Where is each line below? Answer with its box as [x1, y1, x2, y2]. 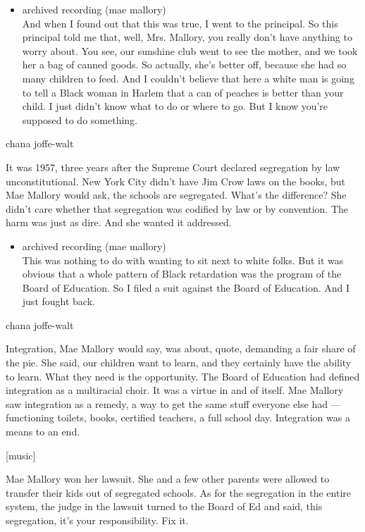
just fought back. [22, 294, 95, 309]
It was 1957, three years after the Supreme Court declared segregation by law [6, 159, 340, 174]
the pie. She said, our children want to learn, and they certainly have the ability [6, 355, 352, 370]
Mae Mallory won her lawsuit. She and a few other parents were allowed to [6, 471, 330, 486]
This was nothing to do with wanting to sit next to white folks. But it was [22, 252, 344, 267]
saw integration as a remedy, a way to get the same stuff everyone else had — [6, 396, 341, 411]
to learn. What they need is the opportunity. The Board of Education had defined [6, 369, 360, 383]
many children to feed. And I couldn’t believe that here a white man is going [22, 70, 354, 85]
